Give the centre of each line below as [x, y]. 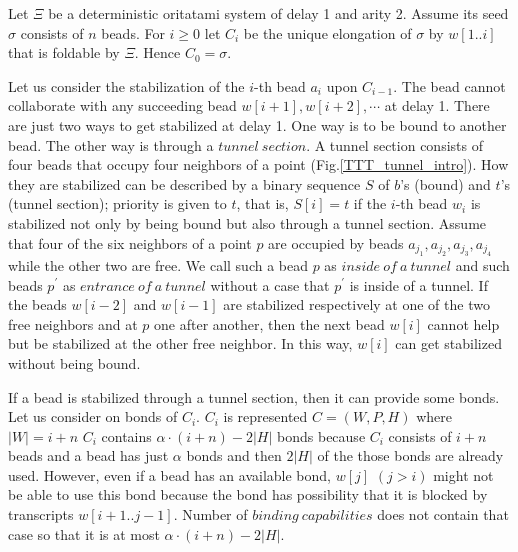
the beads [37, 304]
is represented [265, 416]
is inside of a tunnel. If [418, 284]
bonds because [321, 435]
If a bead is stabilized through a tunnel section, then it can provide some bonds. [254, 396]
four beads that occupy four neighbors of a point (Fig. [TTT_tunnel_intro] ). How [258, 164]
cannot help [463, 323]
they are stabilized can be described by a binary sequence [184, 183]
